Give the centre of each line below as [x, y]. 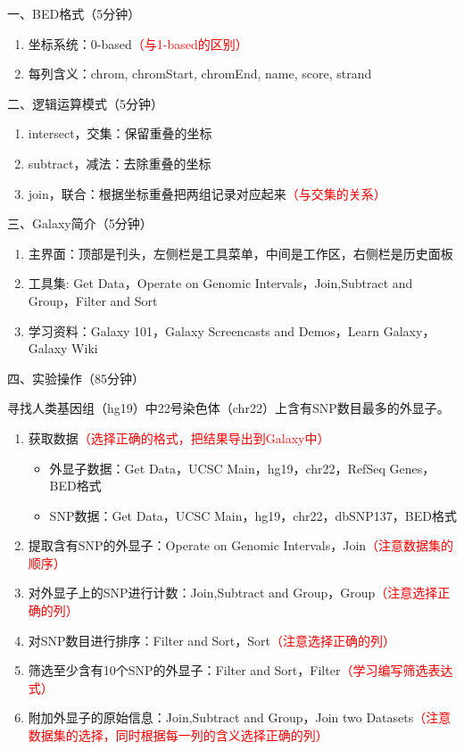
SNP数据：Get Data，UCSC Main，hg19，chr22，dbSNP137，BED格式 [253, 515]
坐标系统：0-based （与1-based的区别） [138, 43]
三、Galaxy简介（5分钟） [80, 223]
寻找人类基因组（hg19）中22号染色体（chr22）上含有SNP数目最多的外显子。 [228, 408]
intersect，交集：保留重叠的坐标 [120, 133]
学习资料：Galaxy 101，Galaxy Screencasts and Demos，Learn [204, 330]
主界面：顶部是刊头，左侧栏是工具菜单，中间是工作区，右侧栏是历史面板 [240, 253]
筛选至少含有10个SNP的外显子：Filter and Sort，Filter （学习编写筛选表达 [240, 670]
